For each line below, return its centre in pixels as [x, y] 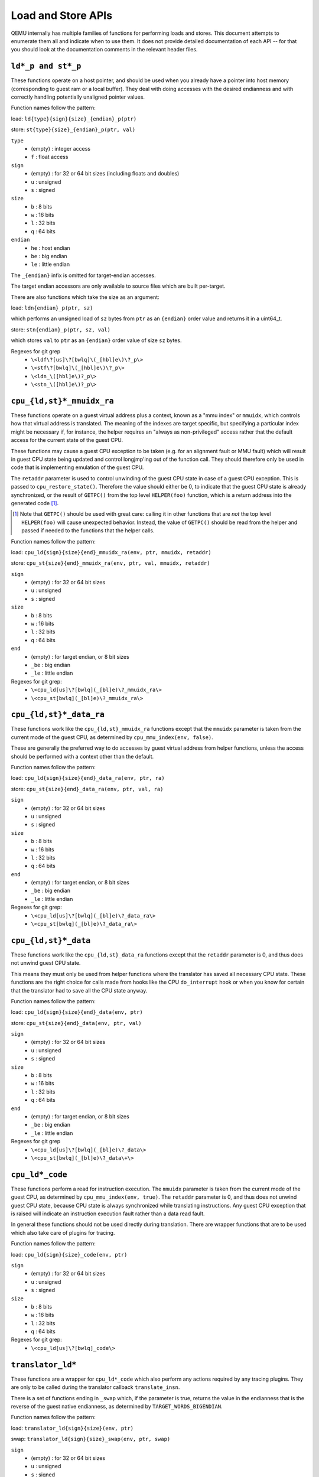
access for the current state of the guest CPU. [67, 440]
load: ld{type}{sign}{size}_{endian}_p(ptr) [74, 119]
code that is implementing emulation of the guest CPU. [77, 467]
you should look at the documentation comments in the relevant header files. [104, 50]
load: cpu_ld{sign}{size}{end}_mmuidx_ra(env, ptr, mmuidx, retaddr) [111, 552]
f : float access [50, 157]
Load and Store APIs [61, 15]
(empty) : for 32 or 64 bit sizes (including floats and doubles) [105, 174]
